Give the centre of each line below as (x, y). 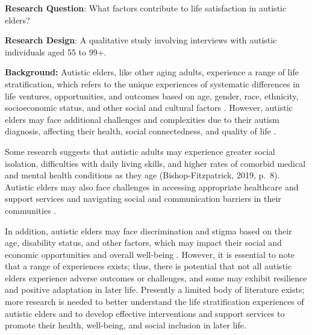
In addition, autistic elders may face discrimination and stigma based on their (148, 230)
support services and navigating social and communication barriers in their (143, 199)
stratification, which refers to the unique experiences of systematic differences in (152, 83)
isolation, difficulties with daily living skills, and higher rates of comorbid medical (155, 163)
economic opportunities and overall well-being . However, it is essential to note (150, 254)
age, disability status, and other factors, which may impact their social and (143, 243)
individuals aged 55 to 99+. (56, 52)
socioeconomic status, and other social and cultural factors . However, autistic (149, 108)
